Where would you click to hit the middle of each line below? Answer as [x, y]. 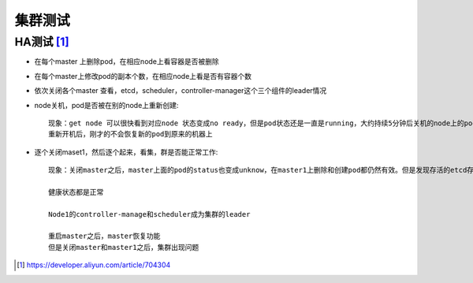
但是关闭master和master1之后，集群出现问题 [124, 247]
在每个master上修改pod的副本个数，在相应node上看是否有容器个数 [143, 76]
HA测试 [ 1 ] [42, 42]
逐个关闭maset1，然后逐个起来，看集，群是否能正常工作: [126, 152]
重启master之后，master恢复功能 [104, 236]
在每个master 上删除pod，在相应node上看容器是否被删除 [127, 61]
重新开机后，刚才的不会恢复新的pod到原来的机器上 [130, 134]
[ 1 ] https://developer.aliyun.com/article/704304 [94, 265]
